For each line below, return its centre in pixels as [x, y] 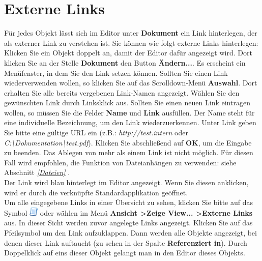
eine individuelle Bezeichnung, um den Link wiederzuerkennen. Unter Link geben [130, 122]
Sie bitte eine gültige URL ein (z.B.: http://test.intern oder [96, 133]
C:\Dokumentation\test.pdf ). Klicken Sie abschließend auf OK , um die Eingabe [128, 142]
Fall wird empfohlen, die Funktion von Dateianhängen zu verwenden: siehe [120, 162]
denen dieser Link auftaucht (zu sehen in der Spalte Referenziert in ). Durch [126, 242]
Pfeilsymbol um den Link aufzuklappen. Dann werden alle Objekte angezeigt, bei [130, 233]
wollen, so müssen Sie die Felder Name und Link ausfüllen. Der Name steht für [129, 112]
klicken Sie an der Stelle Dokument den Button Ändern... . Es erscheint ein [125, 62]
